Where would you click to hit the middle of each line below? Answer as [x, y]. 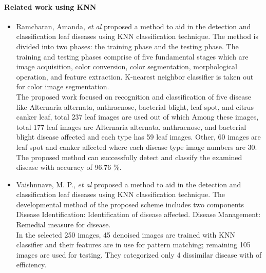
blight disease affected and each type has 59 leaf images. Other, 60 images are [138, 137]
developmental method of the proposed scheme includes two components [130, 204]
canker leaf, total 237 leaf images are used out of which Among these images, [137, 117]
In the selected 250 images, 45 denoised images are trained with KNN [126, 234]
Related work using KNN [50, 6]
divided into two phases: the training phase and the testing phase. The [127, 46]
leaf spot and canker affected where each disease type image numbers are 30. [137, 147]
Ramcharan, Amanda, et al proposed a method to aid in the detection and [134, 26]
